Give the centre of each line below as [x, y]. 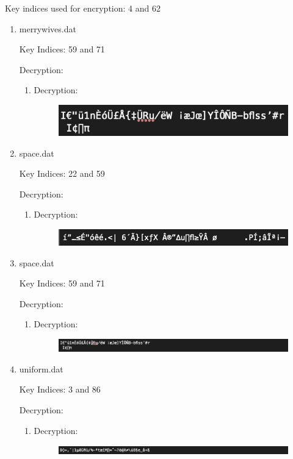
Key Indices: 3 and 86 [60, 389]
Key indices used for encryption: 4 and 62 [83, 8]
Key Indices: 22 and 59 [62, 173]
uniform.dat [41, 368]
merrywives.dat [48, 28]
